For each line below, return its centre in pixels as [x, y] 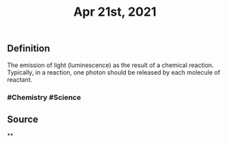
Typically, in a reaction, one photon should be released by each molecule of [114, 72]
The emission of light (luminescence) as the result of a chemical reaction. [110, 65]
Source [23, 119]
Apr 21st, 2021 [115, 12]
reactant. [20, 79]
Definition [28, 49]
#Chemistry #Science [44, 97]
